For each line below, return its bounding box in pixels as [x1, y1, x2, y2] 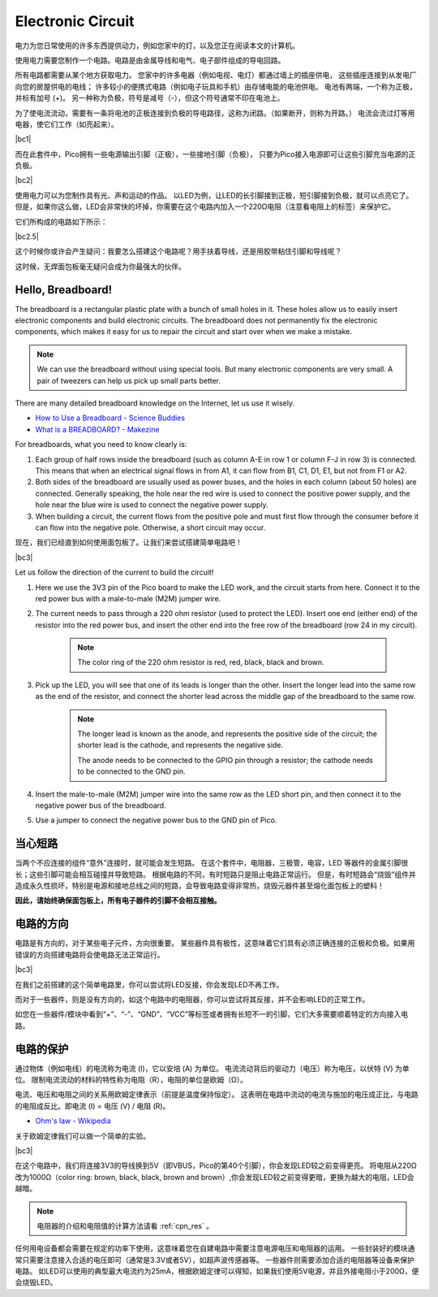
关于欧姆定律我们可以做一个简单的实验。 [15, 1130, 150, 1141]
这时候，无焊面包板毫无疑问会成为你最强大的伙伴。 [15, 261, 186, 271]
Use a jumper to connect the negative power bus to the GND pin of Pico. [35, 815, 277, 825]
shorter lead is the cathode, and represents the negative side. [77, 740, 284, 750]
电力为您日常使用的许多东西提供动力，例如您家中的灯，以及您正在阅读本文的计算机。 [15, 41, 299, 50]
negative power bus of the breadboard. [35, 800, 166, 810]
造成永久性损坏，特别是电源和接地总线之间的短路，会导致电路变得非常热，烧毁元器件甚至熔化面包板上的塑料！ [15, 881, 384, 891]
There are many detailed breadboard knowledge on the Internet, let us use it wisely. [15, 398, 295, 408]
